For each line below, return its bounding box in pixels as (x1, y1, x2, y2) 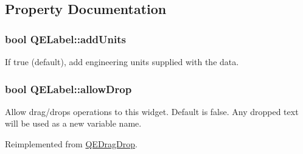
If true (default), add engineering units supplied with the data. (5, 55, 239, 68)
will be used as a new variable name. (5, 117, 142, 130)
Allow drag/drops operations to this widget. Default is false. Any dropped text (5, 105, 299, 117)
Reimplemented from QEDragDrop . (5, 138, 138, 150)
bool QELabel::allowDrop (5, 81, 132, 96)
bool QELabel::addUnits (5, 31, 126, 46)
